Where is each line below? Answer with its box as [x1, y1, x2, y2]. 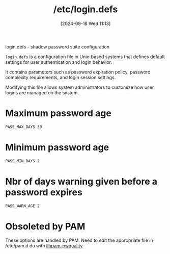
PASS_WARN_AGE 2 [5, 203, 40, 209]
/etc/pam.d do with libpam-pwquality [5, 243, 83, 249]
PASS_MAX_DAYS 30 [5, 124, 42, 130]
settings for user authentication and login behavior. [5, 59, 112, 65]
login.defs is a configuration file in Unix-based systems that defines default [5, 54, 165, 60]
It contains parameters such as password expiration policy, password [5, 69, 151, 75]
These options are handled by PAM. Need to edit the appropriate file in [5, 237, 153, 243]
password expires [5, 186, 82, 198]
